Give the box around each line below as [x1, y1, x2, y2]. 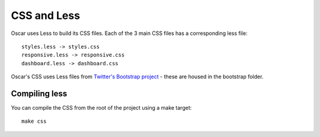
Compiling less [11, 88, 68, 98]
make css [21, 118, 47, 125]
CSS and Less [11, 9, 80, 22]
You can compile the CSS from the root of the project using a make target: [11, 104, 192, 111]
